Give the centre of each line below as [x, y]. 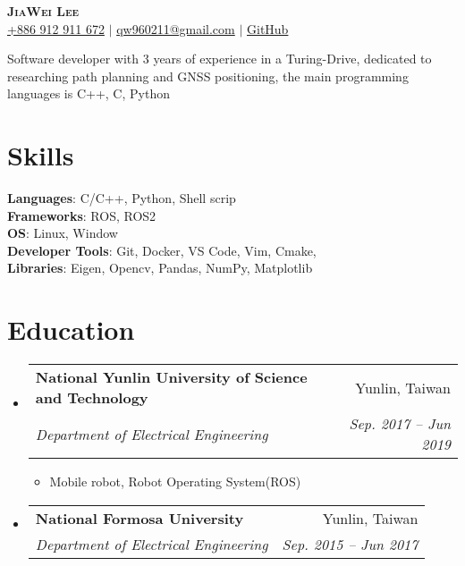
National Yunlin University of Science [171, 377]
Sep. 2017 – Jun [400, 424]
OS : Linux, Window [63, 233]
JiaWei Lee [43, 11]
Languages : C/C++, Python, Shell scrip [122, 198]
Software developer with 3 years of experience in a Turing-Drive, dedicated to [220, 59]
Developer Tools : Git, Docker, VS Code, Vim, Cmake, [162, 250]
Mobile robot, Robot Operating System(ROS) [175, 482]
